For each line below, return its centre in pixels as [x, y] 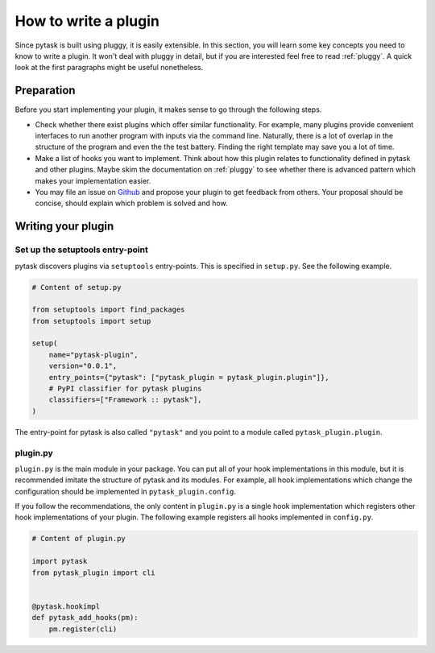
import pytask [60, 561]
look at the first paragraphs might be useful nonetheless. [109, 68]
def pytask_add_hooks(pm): [85, 618]
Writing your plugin [64, 227]
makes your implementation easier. [93, 180]
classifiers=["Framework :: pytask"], [125, 400]
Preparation [45, 91]
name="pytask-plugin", [93, 355]
